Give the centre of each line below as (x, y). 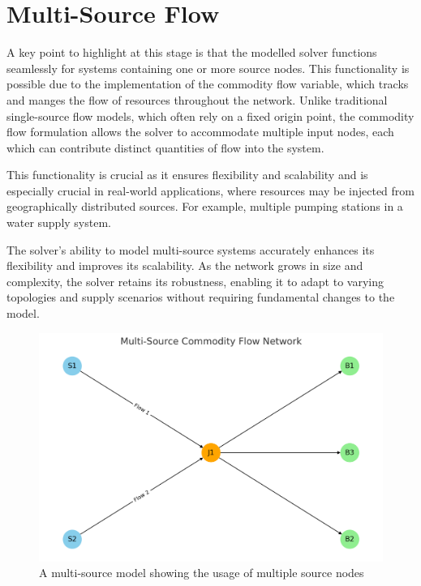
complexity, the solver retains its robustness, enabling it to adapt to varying (195, 281)
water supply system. (59, 222)
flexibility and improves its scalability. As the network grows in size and (185, 265)
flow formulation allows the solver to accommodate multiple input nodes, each (200, 132)
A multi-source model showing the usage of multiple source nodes (202, 573)
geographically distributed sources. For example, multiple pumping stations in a (205, 206)
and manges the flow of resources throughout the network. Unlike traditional (197, 99)
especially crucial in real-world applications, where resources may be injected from (211, 190)
